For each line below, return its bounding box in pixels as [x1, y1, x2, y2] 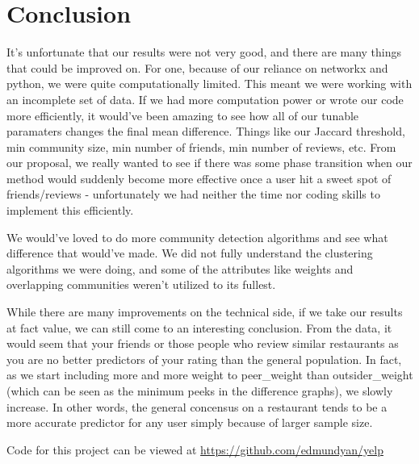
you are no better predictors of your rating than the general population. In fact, [6, 350, 402, 367]
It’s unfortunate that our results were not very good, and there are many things [6, 44, 402, 61]
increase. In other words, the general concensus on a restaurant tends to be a [6, 398, 388, 415]
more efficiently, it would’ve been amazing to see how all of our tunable [6, 107, 359, 123]
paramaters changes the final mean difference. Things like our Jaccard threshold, [6, 123, 405, 140]
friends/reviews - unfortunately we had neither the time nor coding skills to [6, 186, 380, 203]
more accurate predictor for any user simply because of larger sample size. [6, 414, 373, 431]
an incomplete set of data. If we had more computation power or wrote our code [6, 90, 404, 107]
